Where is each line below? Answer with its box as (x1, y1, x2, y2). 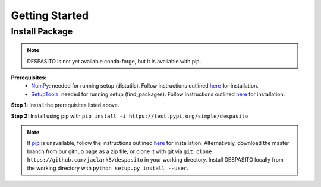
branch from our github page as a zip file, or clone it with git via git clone (27, 148, 212, 155)
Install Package (11, 26, 73, 37)
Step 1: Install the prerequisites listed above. (11, 101, 119, 109)
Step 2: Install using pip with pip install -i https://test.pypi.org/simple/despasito (11, 112, 248, 120)
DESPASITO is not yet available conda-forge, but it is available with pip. (27, 57, 202, 65)
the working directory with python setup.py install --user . (27, 165, 188, 172)
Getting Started (11, 9, 89, 22)
